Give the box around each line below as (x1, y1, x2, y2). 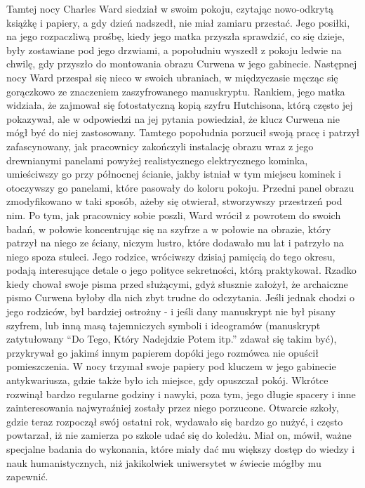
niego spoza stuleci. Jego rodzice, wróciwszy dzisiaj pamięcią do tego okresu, (6, 249, 336, 263)
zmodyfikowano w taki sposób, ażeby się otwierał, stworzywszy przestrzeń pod (6, 194, 343, 209)
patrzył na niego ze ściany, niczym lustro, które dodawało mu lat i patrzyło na (6, 235, 344, 250)
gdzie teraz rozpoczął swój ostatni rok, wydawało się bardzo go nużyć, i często (6, 414, 343, 428)
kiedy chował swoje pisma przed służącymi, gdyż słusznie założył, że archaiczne (6, 276, 348, 291)
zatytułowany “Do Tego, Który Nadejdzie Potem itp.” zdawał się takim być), (6, 331, 337, 346)
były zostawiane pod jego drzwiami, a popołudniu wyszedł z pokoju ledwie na (6, 42, 342, 57)
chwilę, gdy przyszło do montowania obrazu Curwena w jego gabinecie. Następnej (6, 56, 357, 71)
